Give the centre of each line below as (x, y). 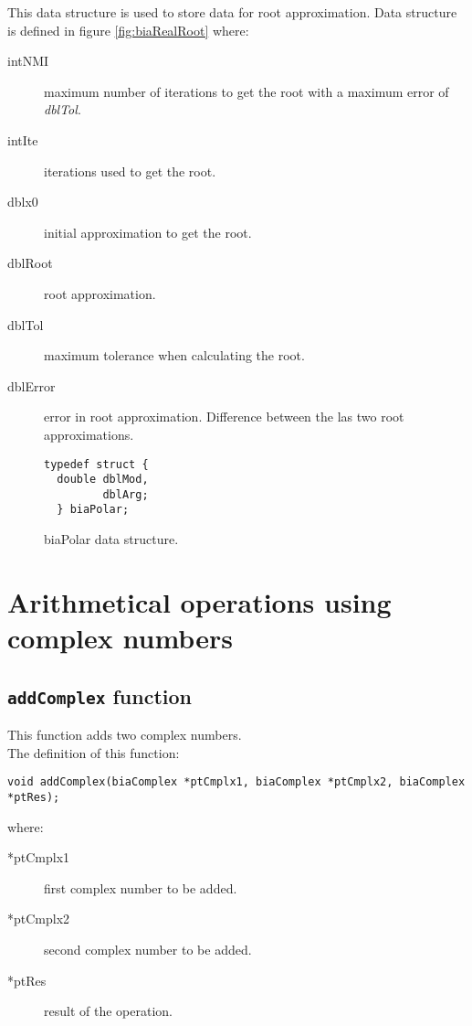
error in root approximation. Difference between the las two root (224, 417)
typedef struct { (96, 464)
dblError (31, 385)
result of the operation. (108, 1011)
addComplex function (100, 695)
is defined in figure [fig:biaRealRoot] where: (128, 30)
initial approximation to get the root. (148, 232)
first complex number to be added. (141, 887)
